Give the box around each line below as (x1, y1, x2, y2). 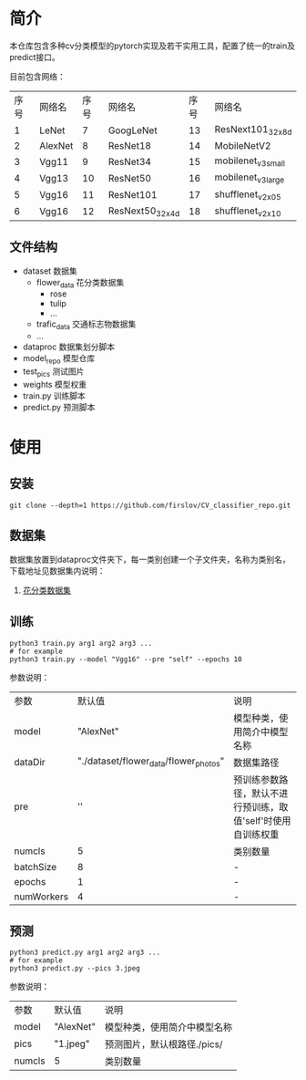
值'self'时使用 (233, 814, 291, 826)
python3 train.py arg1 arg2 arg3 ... (9, 639, 153, 648)
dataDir (14, 755, 46, 768)
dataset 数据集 (22, 265, 77, 276)
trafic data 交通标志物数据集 (36, 318, 137, 332)
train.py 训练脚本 (22, 389, 87, 401)
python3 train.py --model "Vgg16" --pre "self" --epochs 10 (9, 654, 243, 664)
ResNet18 (107, 140, 152, 152)
